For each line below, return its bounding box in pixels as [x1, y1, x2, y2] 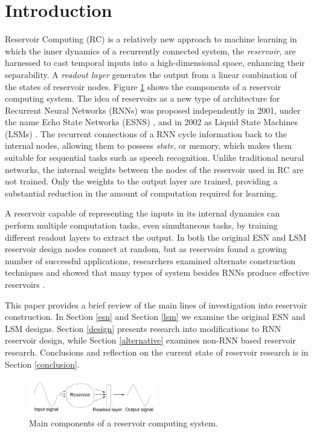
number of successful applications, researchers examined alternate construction [5, 254, 296, 267]
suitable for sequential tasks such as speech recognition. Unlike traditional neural [5, 151, 304, 164]
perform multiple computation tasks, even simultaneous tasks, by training [5, 219, 278, 232]
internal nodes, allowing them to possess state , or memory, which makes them [5, 139, 292, 152]
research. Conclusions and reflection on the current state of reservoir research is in [5, 345, 309, 358]
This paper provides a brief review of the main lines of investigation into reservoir [5, 298, 307, 311]
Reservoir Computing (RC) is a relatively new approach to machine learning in [5, 33, 297, 45]
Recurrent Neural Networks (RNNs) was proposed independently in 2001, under [5, 103, 301, 116]
